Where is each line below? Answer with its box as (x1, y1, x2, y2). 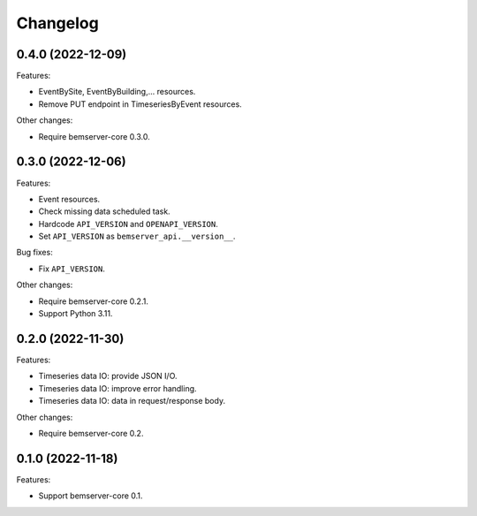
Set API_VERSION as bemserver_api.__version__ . (38, 231, 236, 242)
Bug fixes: (16, 247, 53, 258)
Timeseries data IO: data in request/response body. (38, 396, 225, 406)
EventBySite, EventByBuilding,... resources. (38, 87, 196, 97)
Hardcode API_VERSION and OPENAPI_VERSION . (38, 218, 218, 229)
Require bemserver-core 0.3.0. (38, 131, 150, 141)
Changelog (16, 13, 99, 33)
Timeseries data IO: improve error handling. (38, 383, 198, 393)
